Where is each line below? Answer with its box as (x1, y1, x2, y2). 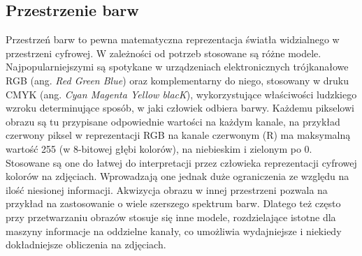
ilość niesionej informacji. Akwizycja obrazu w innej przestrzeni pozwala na (6, 182, 328, 197)
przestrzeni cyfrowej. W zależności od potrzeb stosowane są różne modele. (6, 45, 321, 60)
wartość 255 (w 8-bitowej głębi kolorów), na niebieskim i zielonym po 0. (6, 141, 312, 156)
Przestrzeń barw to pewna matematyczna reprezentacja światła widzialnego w (6, 32, 340, 47)
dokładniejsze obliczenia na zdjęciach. (6, 237, 166, 252)
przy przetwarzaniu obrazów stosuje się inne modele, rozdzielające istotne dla (6, 209, 336, 224)
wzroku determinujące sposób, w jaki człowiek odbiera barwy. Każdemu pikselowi (6, 100, 354, 115)
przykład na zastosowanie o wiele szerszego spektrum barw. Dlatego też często (6, 196, 341, 211)
